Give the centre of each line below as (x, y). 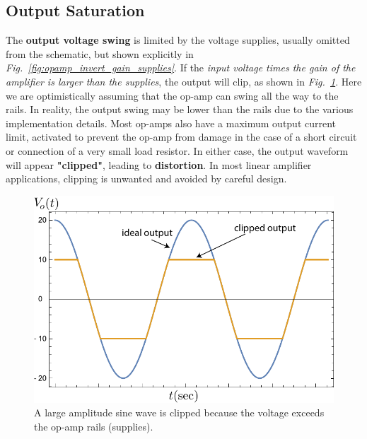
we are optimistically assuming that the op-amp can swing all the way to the (172, 95)
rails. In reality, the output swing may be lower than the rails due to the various (180, 109)
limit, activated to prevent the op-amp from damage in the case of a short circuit (181, 137)
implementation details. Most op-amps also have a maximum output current (171, 123)
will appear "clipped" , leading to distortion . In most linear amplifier (159, 164)
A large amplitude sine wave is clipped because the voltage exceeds (179, 412)
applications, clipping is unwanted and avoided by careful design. (146, 178)
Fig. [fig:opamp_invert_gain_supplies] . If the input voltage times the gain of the (181, 68)
